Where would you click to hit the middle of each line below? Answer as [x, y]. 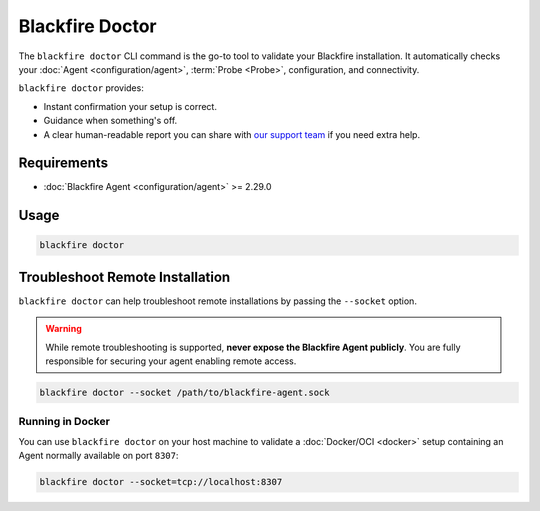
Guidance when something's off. [110, 121]
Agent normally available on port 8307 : [98, 456]
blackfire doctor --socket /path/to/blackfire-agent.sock [184, 393]
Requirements [63, 163]
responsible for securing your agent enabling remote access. [171, 361]
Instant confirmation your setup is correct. [130, 106]
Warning [63, 329]
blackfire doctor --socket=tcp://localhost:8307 [161, 482]
